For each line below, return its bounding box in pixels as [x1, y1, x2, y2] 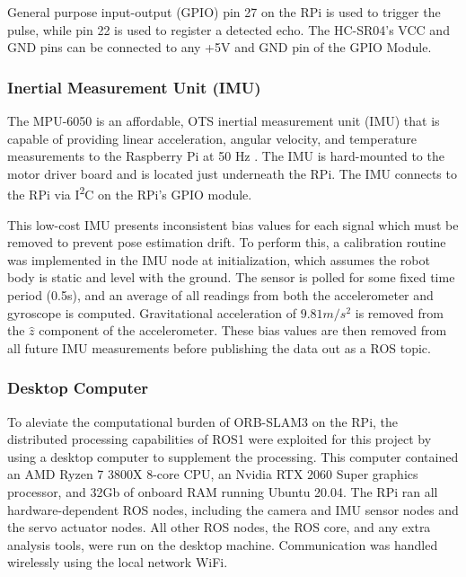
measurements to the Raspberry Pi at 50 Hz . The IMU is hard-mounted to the [7, 146, 444, 165]
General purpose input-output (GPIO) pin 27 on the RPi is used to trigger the [7, 3, 441, 21]
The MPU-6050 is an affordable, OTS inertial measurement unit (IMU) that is [7, 111, 440, 129]
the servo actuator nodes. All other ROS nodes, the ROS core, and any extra [7, 518, 431, 537]
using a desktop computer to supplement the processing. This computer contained [7, 447, 459, 466]
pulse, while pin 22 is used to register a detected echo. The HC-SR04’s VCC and [7, 20, 450, 39]
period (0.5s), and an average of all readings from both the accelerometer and [7, 286, 434, 304]
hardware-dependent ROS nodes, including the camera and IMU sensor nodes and [7, 500, 459, 519]
